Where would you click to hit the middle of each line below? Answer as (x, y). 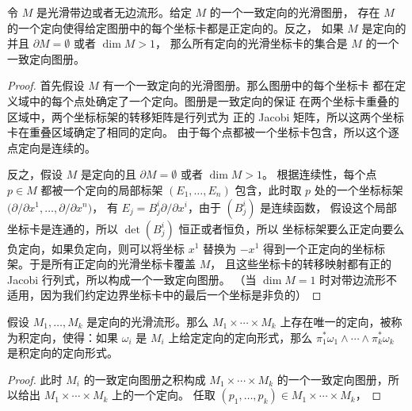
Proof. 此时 (35, 379)
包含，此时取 (268, 189)
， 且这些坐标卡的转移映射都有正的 (301, 264)
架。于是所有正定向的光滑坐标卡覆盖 (101, 264)
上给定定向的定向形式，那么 (240, 337)
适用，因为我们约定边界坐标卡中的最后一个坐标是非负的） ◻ (164, 295)
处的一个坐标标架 (359, 189)
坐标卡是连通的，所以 (63, 228)
